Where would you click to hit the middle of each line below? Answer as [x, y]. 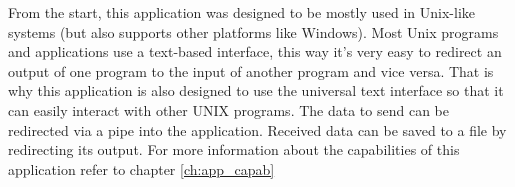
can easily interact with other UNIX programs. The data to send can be [228, 109]
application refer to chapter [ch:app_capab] [141, 168]
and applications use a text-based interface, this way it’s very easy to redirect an [255, 51]
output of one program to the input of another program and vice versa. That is [251, 70]
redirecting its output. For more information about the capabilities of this [234, 149]
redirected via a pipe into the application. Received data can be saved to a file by [257, 129]
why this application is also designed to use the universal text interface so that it [256, 90]
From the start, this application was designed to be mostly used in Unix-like [242, 12]
